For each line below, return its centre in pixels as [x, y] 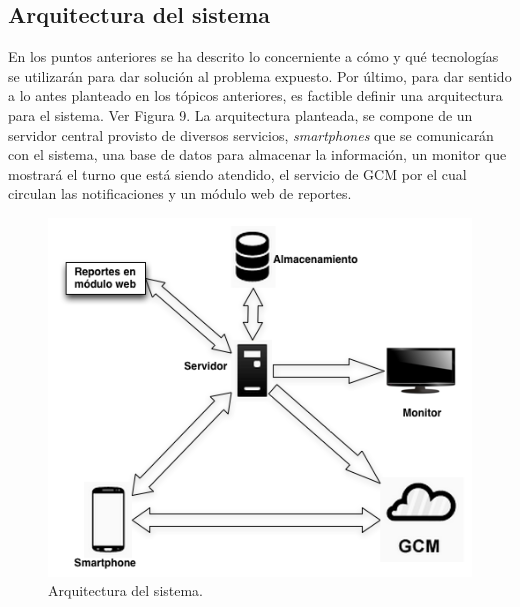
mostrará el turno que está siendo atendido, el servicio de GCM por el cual [237, 173]
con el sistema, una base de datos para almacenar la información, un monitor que [257, 154]
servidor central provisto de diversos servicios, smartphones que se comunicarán [251, 134]
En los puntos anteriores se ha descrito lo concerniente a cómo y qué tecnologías [253, 56]
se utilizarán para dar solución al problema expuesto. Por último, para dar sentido [260, 75]
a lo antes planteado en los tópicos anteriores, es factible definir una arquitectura [255, 95]
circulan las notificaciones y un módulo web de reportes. [180, 193]
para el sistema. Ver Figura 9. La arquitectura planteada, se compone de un [240, 114]
